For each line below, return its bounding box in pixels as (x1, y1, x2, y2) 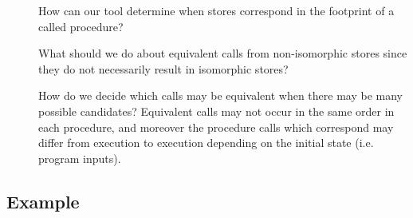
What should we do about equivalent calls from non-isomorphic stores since (38, 45, 407, 61)
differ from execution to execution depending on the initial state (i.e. (38, 134, 374, 151)
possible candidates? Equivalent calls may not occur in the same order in (38, 102, 395, 119)
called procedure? (38, 18, 124, 34)
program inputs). (38, 149, 121, 166)
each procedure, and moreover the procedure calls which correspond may (38, 118, 394, 135)
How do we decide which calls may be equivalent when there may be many (38, 87, 403, 104)
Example (6, 188, 80, 213)
